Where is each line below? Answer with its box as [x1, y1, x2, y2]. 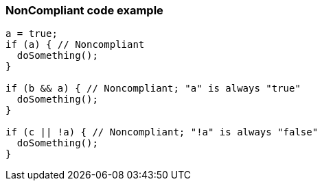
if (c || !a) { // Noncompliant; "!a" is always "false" [5, 127, 319, 138]
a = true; [5, 28, 58, 40]
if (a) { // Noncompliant [5, 39, 145, 51]
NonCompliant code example [5, 3, 163, 17]
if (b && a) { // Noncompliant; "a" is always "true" [5, 83, 301, 94]
